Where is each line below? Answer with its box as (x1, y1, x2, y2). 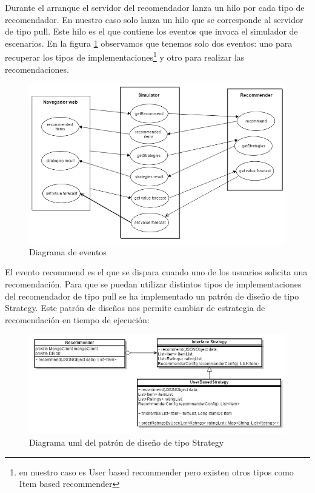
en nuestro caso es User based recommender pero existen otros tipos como (19, 465, 294, 478)
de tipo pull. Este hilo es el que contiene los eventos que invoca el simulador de (5, 25, 298, 38)
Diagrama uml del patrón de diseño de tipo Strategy (29, 436, 224, 449)
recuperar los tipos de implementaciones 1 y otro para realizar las (5, 49, 245, 64)
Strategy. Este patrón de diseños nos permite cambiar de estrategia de (5, 301, 265, 314)
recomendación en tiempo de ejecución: (5, 313, 150, 326)
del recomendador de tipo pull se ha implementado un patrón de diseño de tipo (5, 289, 299, 302)
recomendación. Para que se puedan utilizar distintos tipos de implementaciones (5, 277, 302, 290)
